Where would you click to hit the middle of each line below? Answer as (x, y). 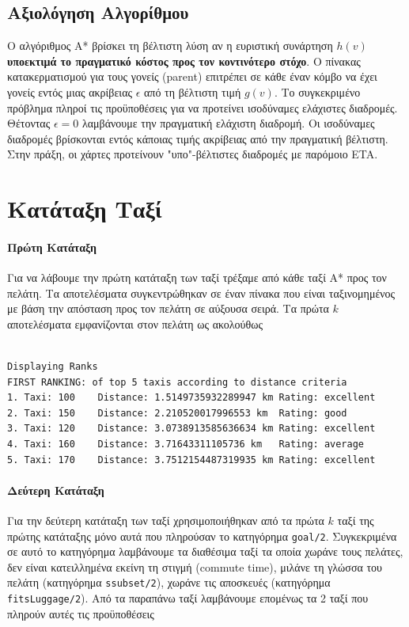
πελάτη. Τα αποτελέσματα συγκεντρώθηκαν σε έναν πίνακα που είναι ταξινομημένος (201, 293)
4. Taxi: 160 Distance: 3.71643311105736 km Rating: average (186, 445)
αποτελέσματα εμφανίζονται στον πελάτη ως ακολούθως (135, 323)
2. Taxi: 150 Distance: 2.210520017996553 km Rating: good (177, 413)
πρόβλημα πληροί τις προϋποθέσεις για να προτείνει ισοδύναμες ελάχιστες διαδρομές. (203, 107)
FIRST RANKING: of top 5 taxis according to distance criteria (177, 382)
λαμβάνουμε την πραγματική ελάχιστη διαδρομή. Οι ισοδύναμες (228, 123)
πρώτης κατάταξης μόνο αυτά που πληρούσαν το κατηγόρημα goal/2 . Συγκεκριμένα (202, 536)
